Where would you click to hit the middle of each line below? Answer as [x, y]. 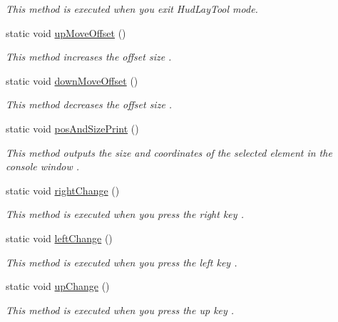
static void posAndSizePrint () [72, 128]
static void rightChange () [63, 190]
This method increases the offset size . [89, 57]
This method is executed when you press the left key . [122, 262]
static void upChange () [58, 286]
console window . [43, 166]
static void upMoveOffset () [66, 32]
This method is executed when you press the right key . [125, 214]
